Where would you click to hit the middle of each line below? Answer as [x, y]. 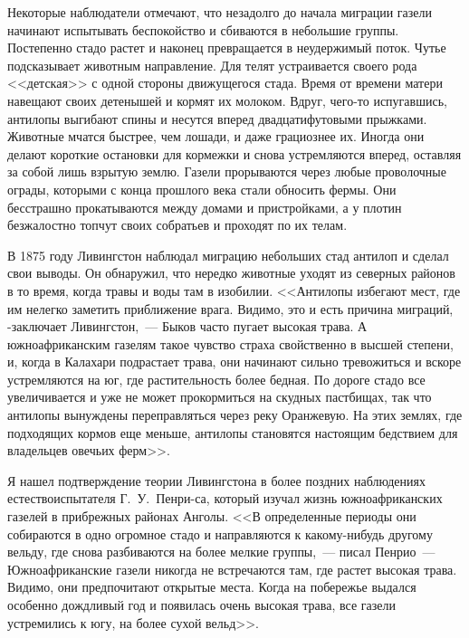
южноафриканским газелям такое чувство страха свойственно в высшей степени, [230, 343]
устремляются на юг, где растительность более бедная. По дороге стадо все [216, 379]
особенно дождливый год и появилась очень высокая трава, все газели [201, 605]
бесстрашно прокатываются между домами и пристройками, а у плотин [205, 207]
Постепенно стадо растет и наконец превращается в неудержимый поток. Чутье [227, 48]
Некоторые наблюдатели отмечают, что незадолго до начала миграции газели [220, 12]
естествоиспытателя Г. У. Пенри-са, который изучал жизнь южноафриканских [225, 498]
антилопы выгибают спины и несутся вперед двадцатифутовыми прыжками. [217, 118]
